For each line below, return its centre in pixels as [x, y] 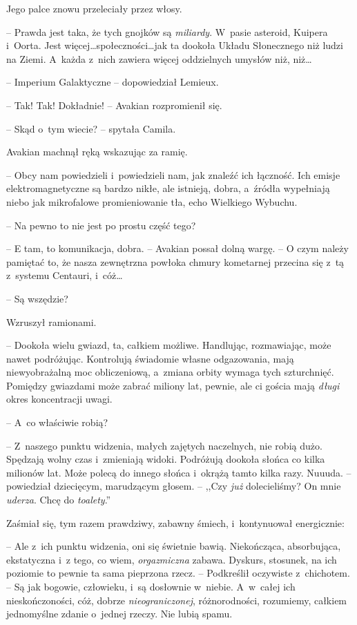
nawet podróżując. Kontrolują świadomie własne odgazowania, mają [150, 358]
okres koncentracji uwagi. [59, 399]
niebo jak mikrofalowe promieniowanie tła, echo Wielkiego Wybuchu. [152, 201]
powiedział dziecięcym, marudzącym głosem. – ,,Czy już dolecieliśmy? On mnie [174, 486]
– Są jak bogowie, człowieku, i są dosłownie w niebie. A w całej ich [151, 586]
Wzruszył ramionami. [51, 321]
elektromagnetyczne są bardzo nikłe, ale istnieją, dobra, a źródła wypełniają [168, 188]
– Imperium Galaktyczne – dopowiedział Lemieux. [113, 82]
